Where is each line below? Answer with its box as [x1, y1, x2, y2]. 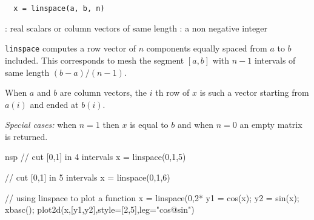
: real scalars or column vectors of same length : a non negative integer [5, 21, 267, 34]
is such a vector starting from [199, 86, 309, 99]
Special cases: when [5, 118, 77, 131]
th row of [155, 86, 190, 99]
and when [177, 118, 214, 131]
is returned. [5, 130, 48, 142]
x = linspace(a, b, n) [13, 4, 105, 13]
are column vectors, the [59, 86, 147, 99]
